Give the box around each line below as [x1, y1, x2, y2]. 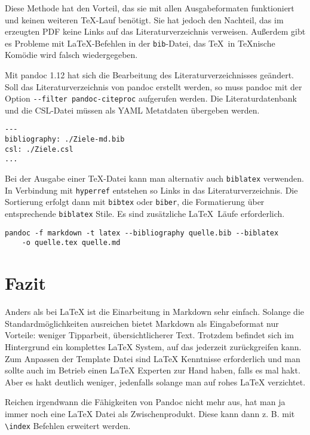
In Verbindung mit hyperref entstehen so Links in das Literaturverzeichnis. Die [5, 183, 298, 196]
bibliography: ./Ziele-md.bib [5, 135, 125, 144]
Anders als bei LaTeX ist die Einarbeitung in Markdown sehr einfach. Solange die [5, 305, 305, 318]
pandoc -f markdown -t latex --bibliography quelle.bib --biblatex [5, 228, 279, 237]
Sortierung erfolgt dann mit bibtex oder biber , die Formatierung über [5, 195, 265, 208]
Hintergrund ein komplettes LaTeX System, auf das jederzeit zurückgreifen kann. [5, 340, 302, 353]
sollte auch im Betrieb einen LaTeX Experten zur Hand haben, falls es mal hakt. [5, 364, 300, 376]
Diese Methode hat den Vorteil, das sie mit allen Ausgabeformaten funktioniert [5, 2, 294, 14]
